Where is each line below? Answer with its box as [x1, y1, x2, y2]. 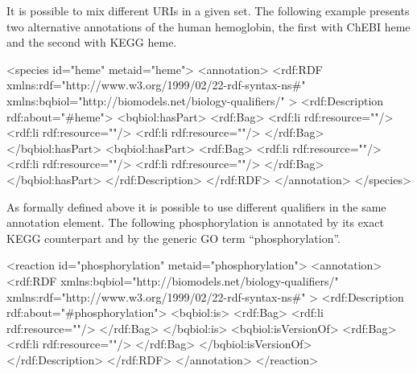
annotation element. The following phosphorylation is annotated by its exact [6, 214, 384, 231]
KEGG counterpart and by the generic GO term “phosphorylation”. [6, 229, 341, 246]
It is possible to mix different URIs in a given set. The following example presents [6, 2, 410, 18]
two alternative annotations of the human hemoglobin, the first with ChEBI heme [6, 18, 411, 35]
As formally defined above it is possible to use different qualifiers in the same [6, 198, 386, 215]
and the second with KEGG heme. [6, 34, 177, 51]
